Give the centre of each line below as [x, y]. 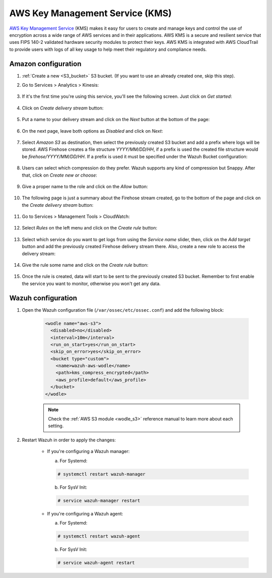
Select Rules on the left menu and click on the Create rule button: [90, 228]
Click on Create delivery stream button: [63, 108]
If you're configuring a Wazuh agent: [85, 513]
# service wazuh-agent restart [96, 563]
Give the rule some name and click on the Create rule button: [85, 265]
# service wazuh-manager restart [99, 500]
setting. [56, 426]
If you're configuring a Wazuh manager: [88, 451]
